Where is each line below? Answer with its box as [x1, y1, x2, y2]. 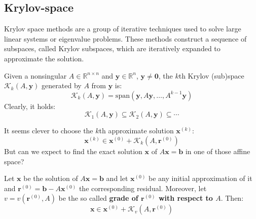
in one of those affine [185, 145, 250, 156]
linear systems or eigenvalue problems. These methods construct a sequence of [4, 33, 247, 44]
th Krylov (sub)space [178, 70, 244, 81]
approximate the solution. [4, 53, 84, 63]
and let [106, 173, 128, 184]
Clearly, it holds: [4, 100, 56, 111]
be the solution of [23, 173, 78, 184]
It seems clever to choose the [4, 125, 93, 136]
